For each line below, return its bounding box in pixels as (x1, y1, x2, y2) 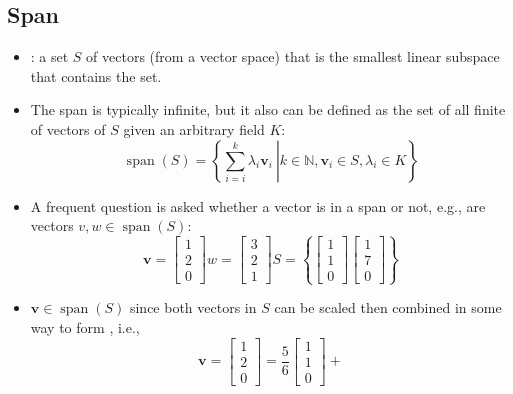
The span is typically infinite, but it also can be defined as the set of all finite (30, 99, 506, 120)
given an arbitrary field (123, 118, 265, 139)
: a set (30, 46, 69, 67)
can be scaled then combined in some (274, 297, 502, 318)
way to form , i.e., (30, 316, 140, 337)
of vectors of (30, 118, 106, 139)
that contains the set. (30, 65, 162, 86)
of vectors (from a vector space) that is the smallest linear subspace (86, 46, 500, 67)
